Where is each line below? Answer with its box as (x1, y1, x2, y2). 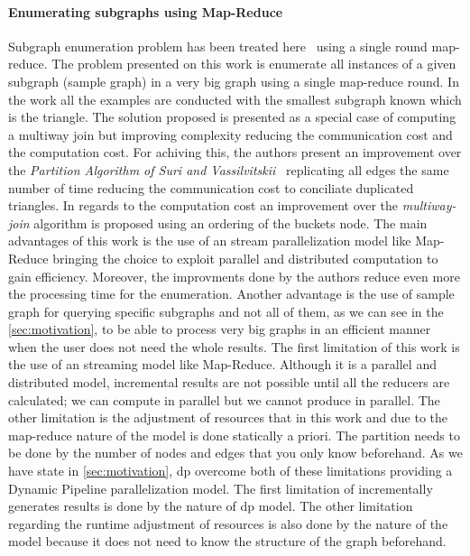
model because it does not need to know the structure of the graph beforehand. (8, 532, 447, 551)
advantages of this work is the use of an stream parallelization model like (8, 231, 411, 250)
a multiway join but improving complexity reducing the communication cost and (8, 125, 453, 144)
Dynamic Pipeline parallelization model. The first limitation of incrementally (8, 478, 433, 497)
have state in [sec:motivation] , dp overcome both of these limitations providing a (8, 461, 453, 480)
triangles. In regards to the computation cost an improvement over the (8, 196, 399, 215)
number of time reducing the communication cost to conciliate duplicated (8, 178, 414, 197)
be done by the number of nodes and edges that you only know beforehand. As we (8, 443, 463, 462)
